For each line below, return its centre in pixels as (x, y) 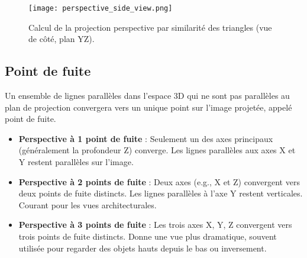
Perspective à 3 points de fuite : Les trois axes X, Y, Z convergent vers (155, 225)
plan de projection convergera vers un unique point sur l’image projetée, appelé (148, 107)
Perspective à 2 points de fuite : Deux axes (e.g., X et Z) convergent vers (159, 181)
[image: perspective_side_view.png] (101, 8)
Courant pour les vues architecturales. (88, 204)
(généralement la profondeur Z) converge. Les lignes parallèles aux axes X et (157, 150)
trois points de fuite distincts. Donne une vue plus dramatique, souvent (148, 236)
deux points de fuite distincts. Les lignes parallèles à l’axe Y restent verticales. (161, 193)
